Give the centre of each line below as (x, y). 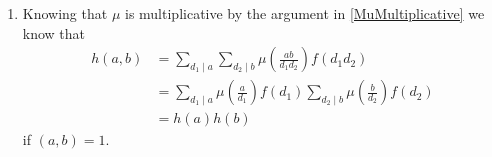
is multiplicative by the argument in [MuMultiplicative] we (304, 13)
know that (54, 32)
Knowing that (65, 13)
